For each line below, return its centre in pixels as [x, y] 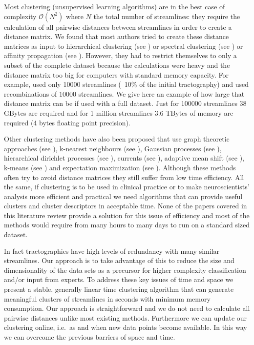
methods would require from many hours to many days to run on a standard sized [127, 225]
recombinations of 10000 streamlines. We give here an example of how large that [124, 93]
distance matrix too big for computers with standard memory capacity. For [116, 74]
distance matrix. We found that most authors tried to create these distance [116, 36]
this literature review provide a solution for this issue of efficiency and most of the [127, 215]
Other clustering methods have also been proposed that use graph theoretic [117, 139]
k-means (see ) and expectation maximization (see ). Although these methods [120, 167]
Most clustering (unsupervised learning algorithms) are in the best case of [115, 6]
